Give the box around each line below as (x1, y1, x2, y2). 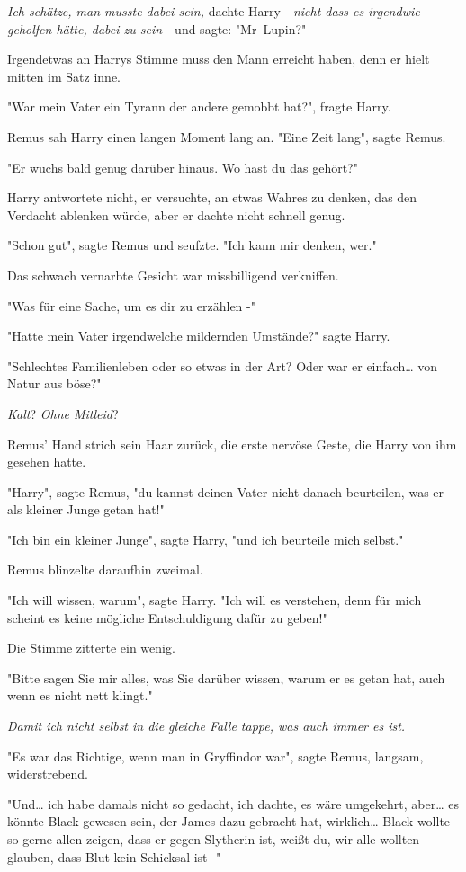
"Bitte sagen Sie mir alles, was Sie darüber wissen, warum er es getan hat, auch (7, 668, 445, 687)
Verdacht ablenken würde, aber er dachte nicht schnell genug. (7, 205, 345, 224)
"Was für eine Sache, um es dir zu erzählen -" (7, 296, 255, 315)
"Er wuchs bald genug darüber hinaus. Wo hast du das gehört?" (7, 157, 358, 176)
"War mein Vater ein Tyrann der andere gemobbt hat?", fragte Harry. (7, 97, 391, 116)
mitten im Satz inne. (7, 67, 121, 85)
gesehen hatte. (7, 452, 86, 471)
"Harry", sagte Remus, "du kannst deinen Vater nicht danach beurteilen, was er (7, 482, 444, 501)
